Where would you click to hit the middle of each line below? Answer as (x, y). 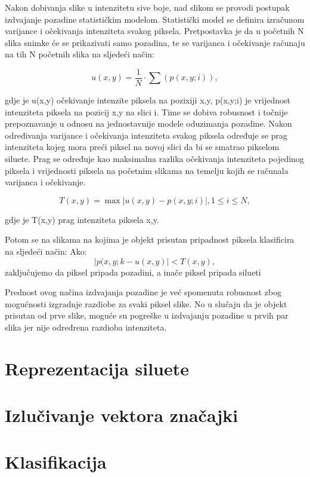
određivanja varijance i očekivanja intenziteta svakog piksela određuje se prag (146, 135)
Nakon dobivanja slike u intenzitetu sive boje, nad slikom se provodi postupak (147, 7)
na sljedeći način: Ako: (46, 251)
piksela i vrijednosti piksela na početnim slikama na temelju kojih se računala (147, 170)
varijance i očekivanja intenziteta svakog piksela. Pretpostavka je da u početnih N (154, 31)
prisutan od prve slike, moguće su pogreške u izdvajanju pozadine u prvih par (147, 315)
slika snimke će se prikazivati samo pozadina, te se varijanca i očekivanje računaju (155, 42)
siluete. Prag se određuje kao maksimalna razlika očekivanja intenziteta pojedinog (154, 158)
